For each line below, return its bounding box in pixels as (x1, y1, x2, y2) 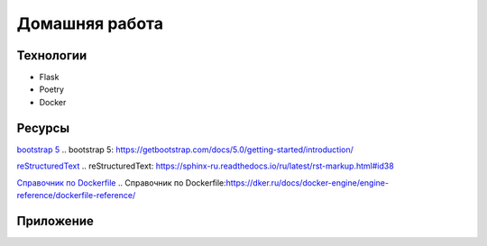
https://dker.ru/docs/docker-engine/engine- (225, 177, 390, 188)
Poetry (39, 84, 65, 95)
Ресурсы (16, 120, 70, 135)
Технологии (16, 48, 87, 63)
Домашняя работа (16, 14, 164, 33)
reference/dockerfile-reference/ (16, 189, 136, 200)
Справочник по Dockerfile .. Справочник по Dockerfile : (16, 177, 227, 188)
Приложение (16, 213, 95, 229)
